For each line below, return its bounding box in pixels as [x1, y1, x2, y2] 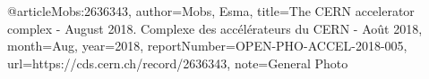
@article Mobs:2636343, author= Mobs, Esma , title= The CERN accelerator [7, 2, 415, 20]
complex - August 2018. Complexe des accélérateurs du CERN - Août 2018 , [7, 19, 423, 37]
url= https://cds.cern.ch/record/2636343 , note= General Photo [7, 53, 348, 72]
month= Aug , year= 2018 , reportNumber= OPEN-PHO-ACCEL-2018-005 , [7, 36, 408, 55]
